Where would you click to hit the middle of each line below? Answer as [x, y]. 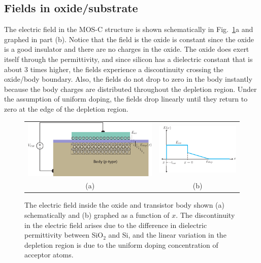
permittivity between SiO [64, 235]
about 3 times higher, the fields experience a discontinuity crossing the [114, 69]
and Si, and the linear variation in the [167, 235]
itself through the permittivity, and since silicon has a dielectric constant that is [128, 59]
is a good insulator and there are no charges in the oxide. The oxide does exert [127, 49]
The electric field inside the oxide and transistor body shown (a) [124, 205]
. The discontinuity [205, 215]
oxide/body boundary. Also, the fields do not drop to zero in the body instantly [128, 79]
